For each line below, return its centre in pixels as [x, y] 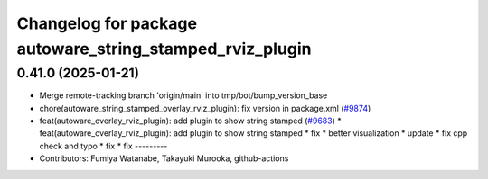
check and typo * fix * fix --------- [103, 146]
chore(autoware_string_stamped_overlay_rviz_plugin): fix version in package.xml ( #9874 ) [205, 108]
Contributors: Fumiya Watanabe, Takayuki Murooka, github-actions [164, 158]
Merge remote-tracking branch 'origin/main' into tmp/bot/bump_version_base [183, 95]
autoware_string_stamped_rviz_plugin [164, 49]
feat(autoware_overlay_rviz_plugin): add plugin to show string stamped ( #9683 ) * [191, 121]
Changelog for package [107, 23]
